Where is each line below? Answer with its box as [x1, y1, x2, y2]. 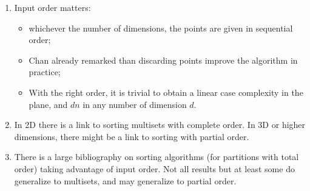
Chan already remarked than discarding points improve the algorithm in [29, 53, 298, 66]
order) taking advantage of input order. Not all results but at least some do [14, 162, 295, 175]
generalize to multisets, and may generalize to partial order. [14, 174, 237, 187]
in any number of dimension [83, 98, 187, 110]
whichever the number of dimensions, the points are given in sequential [29, 21, 293, 34]
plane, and [29, 98, 68, 110]
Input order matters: [14, 1, 91, 13]
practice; [29, 65, 61, 78]
